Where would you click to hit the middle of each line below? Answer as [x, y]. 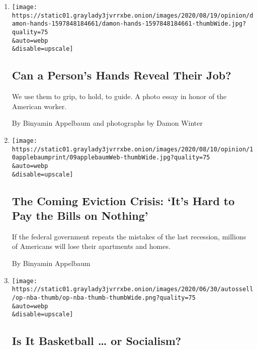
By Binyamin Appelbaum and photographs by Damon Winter [107, 123]
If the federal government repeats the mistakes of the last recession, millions [129, 236]
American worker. [39, 106]
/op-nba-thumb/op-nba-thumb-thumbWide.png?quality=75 [104, 297]
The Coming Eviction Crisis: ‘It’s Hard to [123, 200]
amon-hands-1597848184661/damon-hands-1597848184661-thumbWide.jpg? [129, 24]
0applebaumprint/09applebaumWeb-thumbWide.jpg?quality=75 [111, 158]
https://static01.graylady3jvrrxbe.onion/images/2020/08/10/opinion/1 [133, 149]
